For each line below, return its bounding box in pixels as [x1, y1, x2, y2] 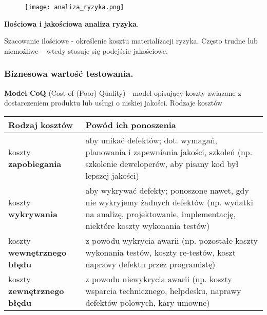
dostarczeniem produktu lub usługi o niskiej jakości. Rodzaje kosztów [4, 97, 222, 108]
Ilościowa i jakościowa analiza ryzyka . [4, 18, 139, 29]
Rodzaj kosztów [8, 118, 73, 131]
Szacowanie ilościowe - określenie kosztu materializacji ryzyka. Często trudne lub [4, 35, 258, 46]
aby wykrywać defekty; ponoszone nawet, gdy [85, 184, 249, 196]
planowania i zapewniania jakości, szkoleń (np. [85, 145, 253, 158]
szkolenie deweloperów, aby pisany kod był [85, 157, 239, 170]
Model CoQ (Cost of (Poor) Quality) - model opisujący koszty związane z [4, 87, 241, 98]
